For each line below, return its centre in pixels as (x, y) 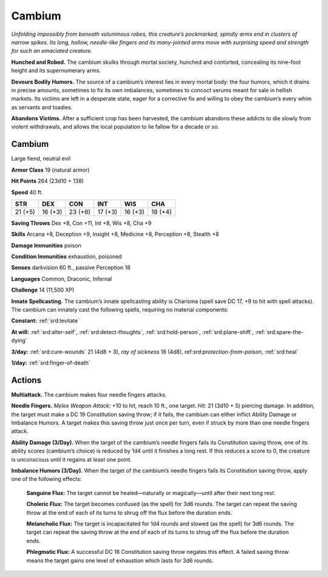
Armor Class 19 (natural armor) (50, 169)
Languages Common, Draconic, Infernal (62, 279)
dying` (19, 341)
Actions (26, 380)
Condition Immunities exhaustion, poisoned (67, 257)
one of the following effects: (46, 479)
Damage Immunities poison (46, 245)
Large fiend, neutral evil (41, 159)
